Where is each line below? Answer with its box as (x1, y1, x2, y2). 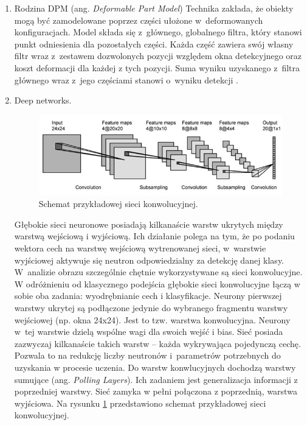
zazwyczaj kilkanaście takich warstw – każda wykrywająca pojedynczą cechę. (14, 337, 301, 349)
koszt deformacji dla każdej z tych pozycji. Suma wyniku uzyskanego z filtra (14, 61, 300, 74)
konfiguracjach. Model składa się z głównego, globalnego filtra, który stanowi (14, 26, 302, 38)
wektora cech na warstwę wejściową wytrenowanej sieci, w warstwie (14, 242, 266, 255)
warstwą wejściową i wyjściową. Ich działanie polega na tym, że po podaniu (14, 230, 295, 242)
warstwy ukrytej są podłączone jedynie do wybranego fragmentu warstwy (14, 301, 288, 314)
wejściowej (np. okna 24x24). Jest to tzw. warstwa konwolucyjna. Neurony (14, 313, 291, 326)
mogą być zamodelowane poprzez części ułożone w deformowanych (14, 13, 263, 26)
